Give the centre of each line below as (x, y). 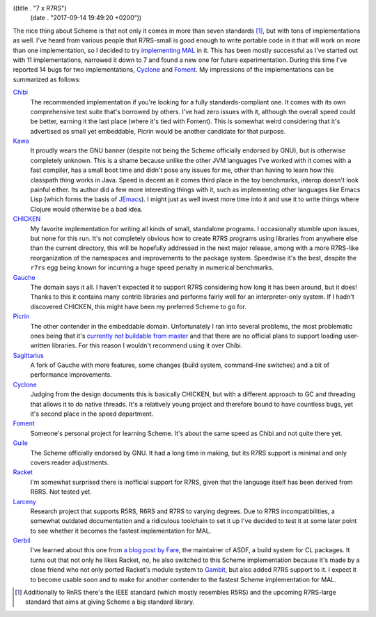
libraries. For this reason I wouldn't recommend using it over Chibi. (147, 345)
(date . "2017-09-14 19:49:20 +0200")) (86, 18)
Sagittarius (29, 355)
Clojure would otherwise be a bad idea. (86, 209)
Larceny (24, 501)
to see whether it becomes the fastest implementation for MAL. (121, 531)
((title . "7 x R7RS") (40, 8)
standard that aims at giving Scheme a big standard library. (110, 602)
